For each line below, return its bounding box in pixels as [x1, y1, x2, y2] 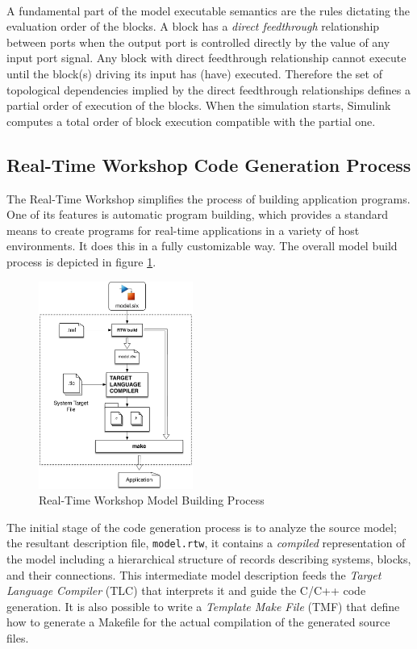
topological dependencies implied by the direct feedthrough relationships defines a [6, 81, 411, 98]
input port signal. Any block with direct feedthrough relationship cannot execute [6, 49, 407, 66]
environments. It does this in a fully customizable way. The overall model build [6, 237, 398, 254]
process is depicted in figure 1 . [6, 253, 156, 270]
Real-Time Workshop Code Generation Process [6, 152, 411, 177]
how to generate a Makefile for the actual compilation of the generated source [6, 613, 390, 630]
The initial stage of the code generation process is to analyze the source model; [6, 518, 397, 535]
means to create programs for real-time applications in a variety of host [6, 221, 360, 238]
